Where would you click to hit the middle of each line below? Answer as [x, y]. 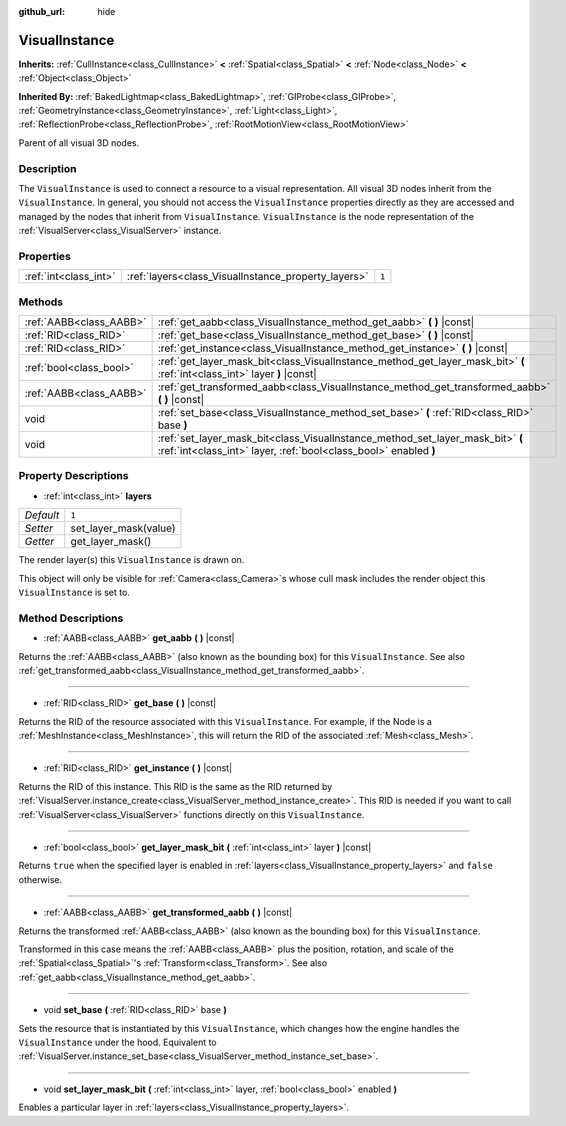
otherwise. [40, 879]
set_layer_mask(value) [123, 528]
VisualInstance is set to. [74, 592]
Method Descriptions [71, 618]
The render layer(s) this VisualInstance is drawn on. [131, 560]
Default [42, 515]
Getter [39, 542]
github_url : [41, 11]
